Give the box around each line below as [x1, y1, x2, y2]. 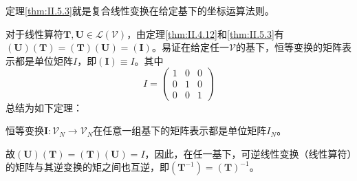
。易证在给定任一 [151, 40, 229, 54]
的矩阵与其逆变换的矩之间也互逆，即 [6, 160, 169, 174]
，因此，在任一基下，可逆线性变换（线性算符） [144, 146, 352, 160]
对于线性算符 [6, 26, 63, 41]
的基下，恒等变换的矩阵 [235, 40, 342, 54]
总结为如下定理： [6, 100, 83, 114]
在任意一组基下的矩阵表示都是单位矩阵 [93, 123, 267, 138]
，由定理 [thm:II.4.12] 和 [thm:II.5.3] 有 [127, 26, 284, 41]
